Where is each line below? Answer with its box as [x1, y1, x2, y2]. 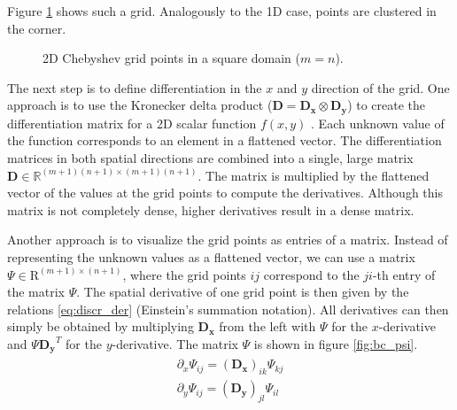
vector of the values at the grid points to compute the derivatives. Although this [7, 183, 443, 202]
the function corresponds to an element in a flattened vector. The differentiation [7, 131, 442, 150]
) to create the [347, 96, 426, 114]
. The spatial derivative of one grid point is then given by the [76, 282, 409, 301]
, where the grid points [122, 265, 246, 283]
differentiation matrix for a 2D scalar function [7, 113, 257, 132]
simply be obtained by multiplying [7, 317, 194, 336]
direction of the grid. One [311, 78, 450, 97]
